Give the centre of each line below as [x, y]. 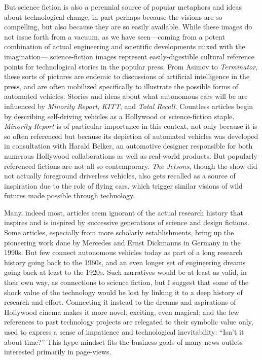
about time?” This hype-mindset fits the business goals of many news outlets [123, 341]
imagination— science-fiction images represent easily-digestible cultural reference [129, 56]
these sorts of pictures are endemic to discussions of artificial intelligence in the [127, 76]
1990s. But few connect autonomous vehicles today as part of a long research [123, 252]
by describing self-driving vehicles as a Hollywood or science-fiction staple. [119, 116]
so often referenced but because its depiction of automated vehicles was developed [131, 136]
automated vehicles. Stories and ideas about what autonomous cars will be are [126, 96]
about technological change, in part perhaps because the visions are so [113, 16]
